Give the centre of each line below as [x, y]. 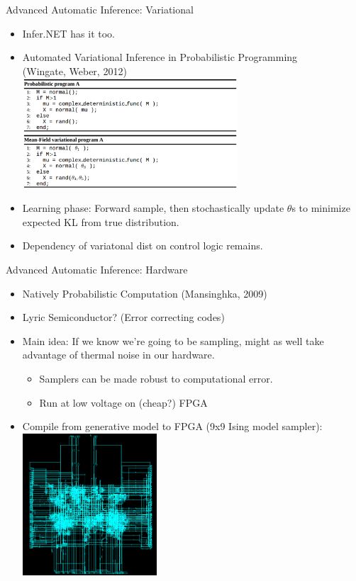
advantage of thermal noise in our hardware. [118, 355]
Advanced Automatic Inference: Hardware [97, 270]
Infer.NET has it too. [69, 33]
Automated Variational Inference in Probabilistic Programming [160, 57]
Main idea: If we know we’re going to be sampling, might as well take [173, 340]
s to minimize [321, 208]
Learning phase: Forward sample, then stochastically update [153, 208]
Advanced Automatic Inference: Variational [100, 9]
